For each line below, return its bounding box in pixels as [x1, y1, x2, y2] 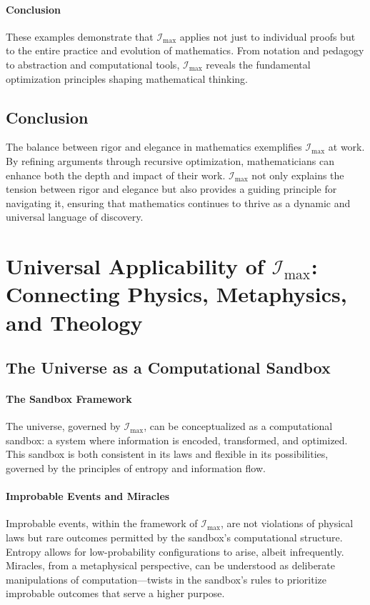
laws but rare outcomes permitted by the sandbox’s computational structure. [6, 530, 343, 545]
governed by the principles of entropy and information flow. [6, 461, 266, 476]
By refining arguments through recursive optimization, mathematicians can [6, 153, 334, 168]
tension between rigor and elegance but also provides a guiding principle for [6, 181, 337, 196]
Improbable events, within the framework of [6, 516, 198, 531]
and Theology [6, 307, 143, 336]
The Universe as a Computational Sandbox [6, 356, 331, 379]
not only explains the [251, 167, 344, 182]
